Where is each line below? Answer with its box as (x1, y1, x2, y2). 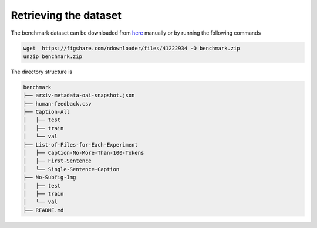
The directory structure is (11, 68, 73, 75)
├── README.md (23, 207, 64, 213)
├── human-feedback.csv (23, 100, 92, 107)
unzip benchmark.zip (23, 53, 82, 60)
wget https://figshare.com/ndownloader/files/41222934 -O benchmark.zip (23, 45, 240, 52)
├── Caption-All (23, 108, 70, 115)
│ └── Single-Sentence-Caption (23, 166, 120, 172)
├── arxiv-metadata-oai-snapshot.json (23, 92, 135, 99)
